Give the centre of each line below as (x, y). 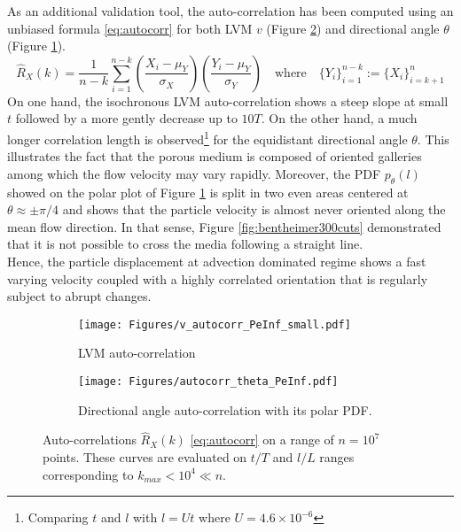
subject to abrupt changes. (79, 296)
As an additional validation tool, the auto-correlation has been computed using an (230, 11)
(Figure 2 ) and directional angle (353, 28)
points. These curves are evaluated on (145, 457)
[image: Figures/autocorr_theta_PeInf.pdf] (208, 382)
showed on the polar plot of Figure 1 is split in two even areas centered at (208, 192)
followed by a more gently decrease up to (126, 118)
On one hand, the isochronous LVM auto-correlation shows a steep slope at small (228, 100)
